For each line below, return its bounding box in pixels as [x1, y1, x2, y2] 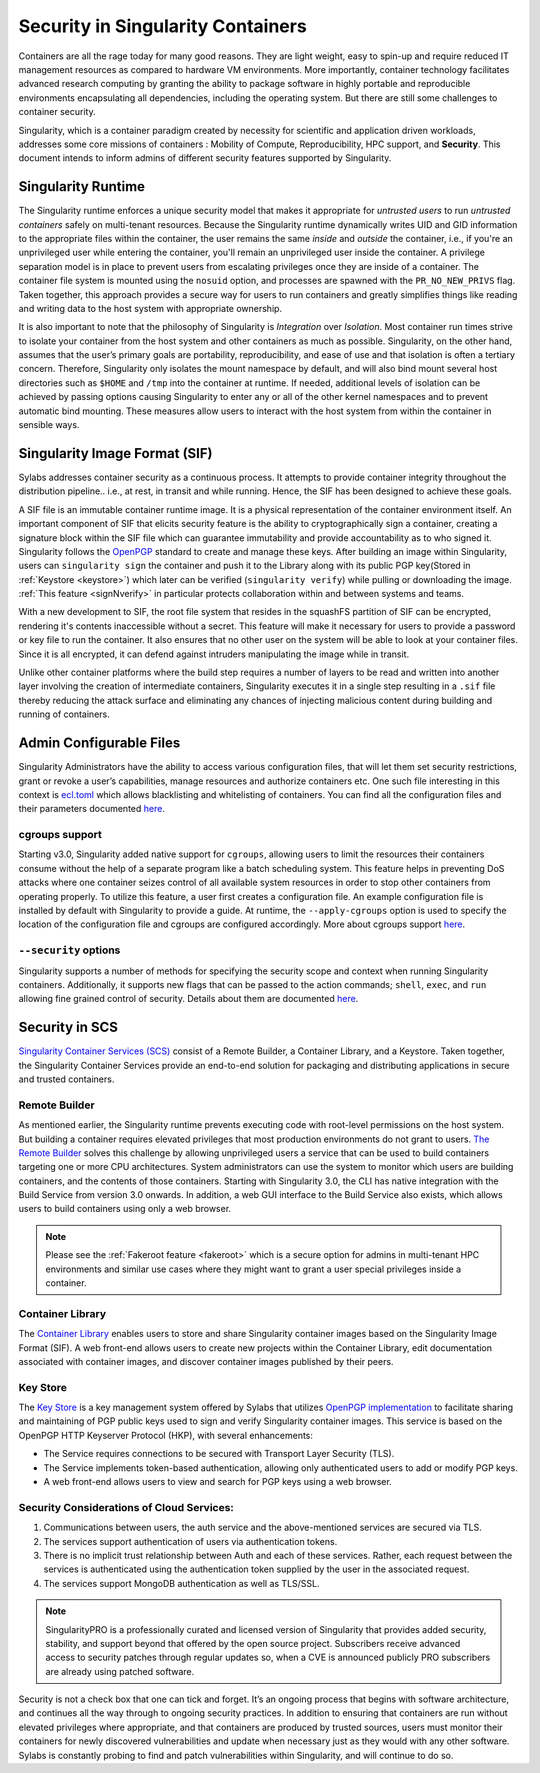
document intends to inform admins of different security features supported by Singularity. [18, 152, 392, 164]
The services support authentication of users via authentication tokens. [43, 1535, 338, 1547]
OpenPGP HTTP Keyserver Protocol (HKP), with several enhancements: [18, 1429, 314, 1441]
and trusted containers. [18, 1073, 115, 1085]
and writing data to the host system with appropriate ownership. [18, 302, 283, 314]
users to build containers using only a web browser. [18, 1203, 232, 1215]
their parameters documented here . [18, 803, 165, 815]
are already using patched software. [45, 1665, 195, 1677]
